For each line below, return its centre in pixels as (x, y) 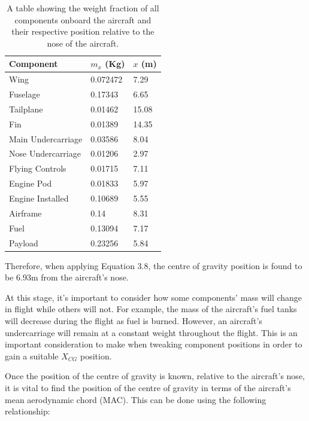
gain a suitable (32, 356)
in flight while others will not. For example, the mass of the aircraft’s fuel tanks (151, 309)
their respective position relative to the (83, 31)
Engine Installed (39, 198)
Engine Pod (31, 183)
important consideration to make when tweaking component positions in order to (154, 344)
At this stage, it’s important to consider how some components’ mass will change (154, 297)
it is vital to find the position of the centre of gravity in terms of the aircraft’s (148, 387)
